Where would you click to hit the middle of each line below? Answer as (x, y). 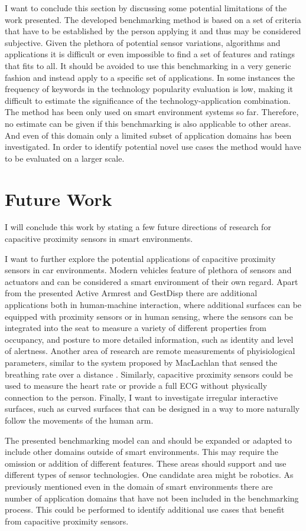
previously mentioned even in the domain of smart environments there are (139, 486)
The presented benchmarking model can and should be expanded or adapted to (149, 440)
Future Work (58, 199)
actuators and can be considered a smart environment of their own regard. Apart (152, 281)
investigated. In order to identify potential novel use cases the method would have (153, 147)
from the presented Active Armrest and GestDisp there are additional (131, 293)
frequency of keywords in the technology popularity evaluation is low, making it (149, 89)
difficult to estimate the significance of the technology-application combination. (148, 100)
